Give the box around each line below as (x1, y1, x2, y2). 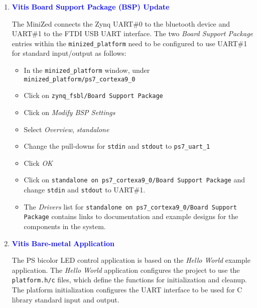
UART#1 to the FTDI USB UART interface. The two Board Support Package (12, 28, 253, 39)
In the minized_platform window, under (24, 65, 150, 75)
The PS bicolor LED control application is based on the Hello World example (12, 255, 250, 265)
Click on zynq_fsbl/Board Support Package (24, 90, 163, 100)
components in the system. (24, 221, 106, 232)
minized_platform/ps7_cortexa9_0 (24, 75, 136, 83)
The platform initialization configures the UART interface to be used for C (12, 284, 242, 295)
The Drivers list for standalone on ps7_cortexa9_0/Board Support (24, 201, 237, 212)
